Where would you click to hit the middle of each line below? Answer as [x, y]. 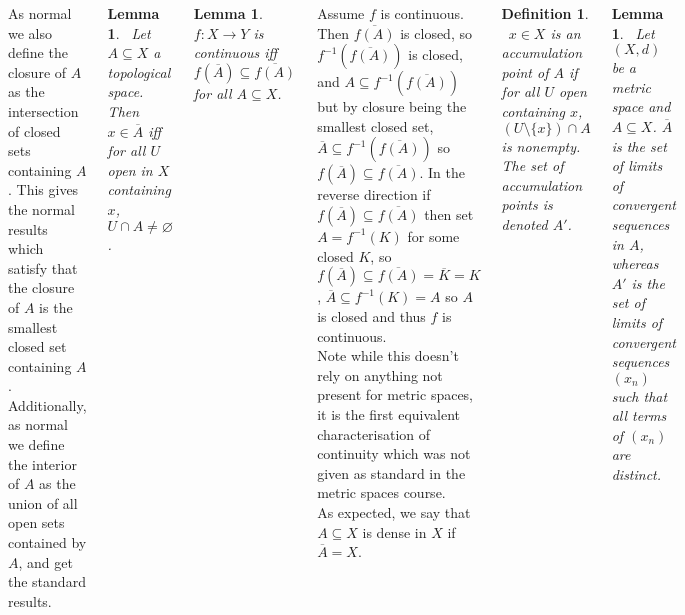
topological [139, 71]
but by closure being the [392, 106]
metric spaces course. [381, 492]
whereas [635, 263]
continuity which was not [394, 453]
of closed [34, 130]
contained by [47, 542]
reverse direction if [374, 194]
